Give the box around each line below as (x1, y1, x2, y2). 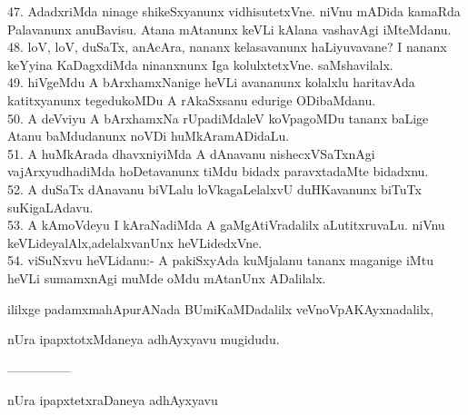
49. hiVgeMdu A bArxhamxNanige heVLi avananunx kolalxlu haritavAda (7, 73, 415, 92)
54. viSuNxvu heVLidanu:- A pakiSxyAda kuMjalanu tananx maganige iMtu (7, 251, 433, 270)
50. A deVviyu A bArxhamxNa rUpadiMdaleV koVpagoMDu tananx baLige (7, 108, 429, 127)
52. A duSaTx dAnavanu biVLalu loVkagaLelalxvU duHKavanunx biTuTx (7, 179, 422, 198)
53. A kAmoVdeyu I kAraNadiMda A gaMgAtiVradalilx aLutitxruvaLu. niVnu (7, 215, 445, 234)
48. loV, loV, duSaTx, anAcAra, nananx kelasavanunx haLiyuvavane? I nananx (7, 37, 447, 56)
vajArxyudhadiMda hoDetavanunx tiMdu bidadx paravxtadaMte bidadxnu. (7, 162, 429, 181)
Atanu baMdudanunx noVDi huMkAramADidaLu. (7, 126, 290, 145)
